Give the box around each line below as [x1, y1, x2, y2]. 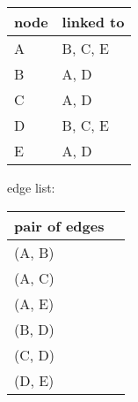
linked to [62, 11, 125, 32]
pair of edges [14, 215, 105, 236]
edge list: [7, 178, 55, 196]
